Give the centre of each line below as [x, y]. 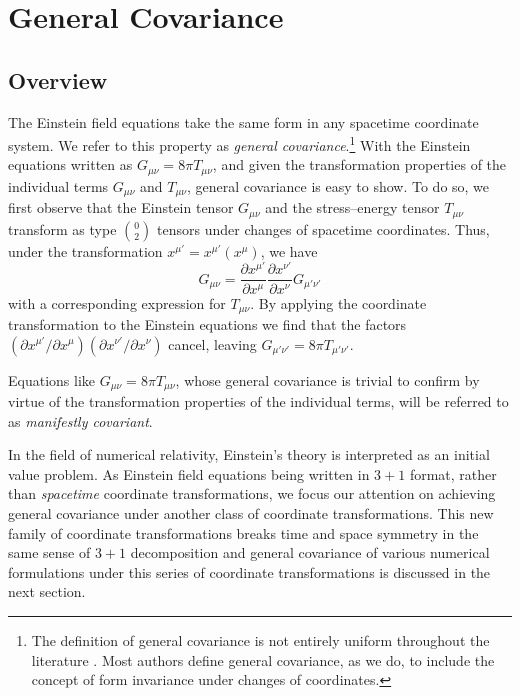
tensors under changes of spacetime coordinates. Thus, [323, 228]
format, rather [453, 473]
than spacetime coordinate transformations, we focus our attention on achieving [252, 493]
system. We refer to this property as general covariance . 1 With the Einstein [239, 143]
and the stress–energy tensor [352, 207]
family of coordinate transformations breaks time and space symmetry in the [243, 532]
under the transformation [85, 250]
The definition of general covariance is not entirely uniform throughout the [260, 639]
